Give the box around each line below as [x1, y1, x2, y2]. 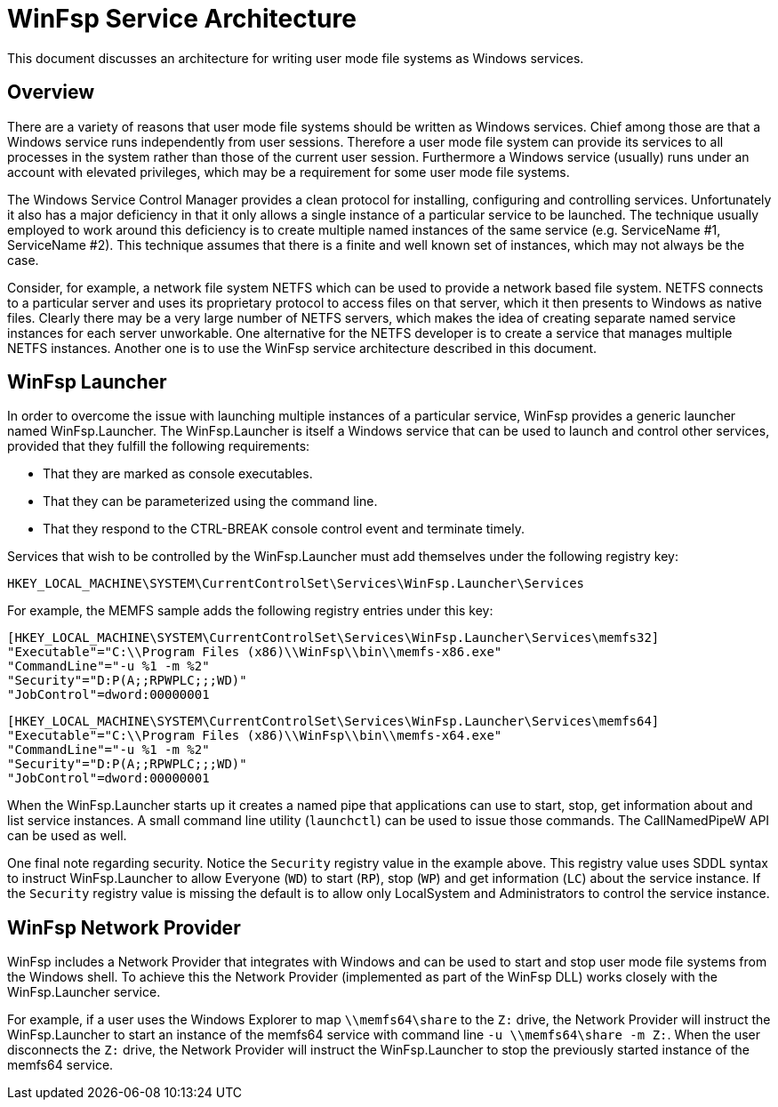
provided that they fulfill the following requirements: [7, 438, 310, 454]
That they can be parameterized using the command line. [43, 493, 378, 509]
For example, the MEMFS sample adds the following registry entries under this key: [7, 603, 493, 619]
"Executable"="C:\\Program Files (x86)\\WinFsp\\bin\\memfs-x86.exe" [7, 645, 502, 660]
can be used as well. [7, 828, 127, 844]
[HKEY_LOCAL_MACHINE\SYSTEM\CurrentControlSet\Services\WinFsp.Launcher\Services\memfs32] [7, 630, 660, 646]
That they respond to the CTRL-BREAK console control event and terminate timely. [43, 521, 525, 537]
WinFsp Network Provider [7, 916, 241, 939]
